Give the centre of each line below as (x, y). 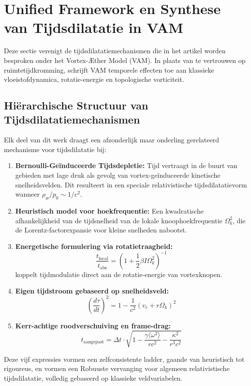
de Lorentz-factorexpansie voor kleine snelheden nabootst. (101, 230)
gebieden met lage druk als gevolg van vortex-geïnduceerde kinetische (118, 175)
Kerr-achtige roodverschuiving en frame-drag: (93, 325)
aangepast (94, 342)
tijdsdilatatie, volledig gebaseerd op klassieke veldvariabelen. (93, 378)
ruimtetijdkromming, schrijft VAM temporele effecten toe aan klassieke (109, 69)
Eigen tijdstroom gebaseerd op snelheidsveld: (92, 290)
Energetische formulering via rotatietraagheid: (94, 246)
